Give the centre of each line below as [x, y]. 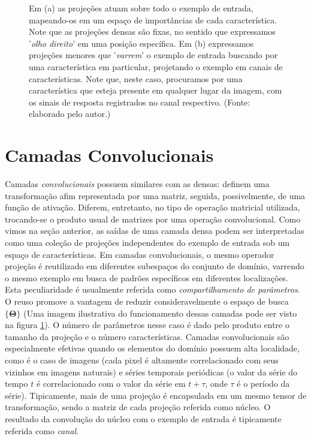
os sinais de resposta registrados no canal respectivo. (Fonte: [140, 102]
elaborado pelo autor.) [70, 114]
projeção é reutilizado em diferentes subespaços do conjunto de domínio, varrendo [155, 266]
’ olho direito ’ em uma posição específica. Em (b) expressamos [141, 43]
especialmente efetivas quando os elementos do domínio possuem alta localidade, [152, 348]
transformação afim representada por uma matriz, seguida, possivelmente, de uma [155, 195]
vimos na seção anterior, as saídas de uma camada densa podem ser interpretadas [155, 231]
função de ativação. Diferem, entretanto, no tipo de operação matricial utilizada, [153, 207]
